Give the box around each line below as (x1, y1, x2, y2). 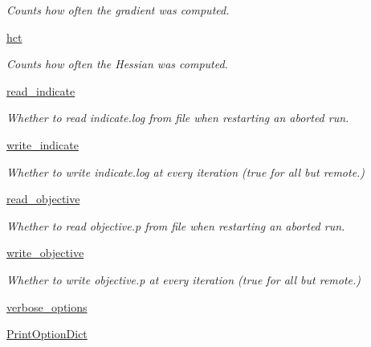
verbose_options (6, 298, 88, 315)
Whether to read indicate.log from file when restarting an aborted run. (6, 109, 349, 126)
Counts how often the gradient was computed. (6, 2, 230, 18)
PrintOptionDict (6, 325, 88, 342)
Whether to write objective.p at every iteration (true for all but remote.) (6, 271, 361, 288)
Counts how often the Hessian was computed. (6, 55, 228, 72)
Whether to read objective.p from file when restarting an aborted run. (6, 217, 345, 234)
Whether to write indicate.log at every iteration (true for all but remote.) (6, 163, 365, 180)
